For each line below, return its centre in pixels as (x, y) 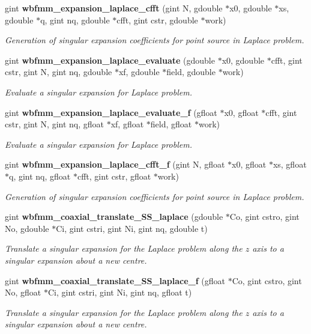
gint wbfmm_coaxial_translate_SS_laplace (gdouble (114, 217)
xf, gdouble (139, 72)
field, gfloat (171, 124)
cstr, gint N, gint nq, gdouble (59, 72)
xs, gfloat (290, 164)
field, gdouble (191, 72)
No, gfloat (23, 292)
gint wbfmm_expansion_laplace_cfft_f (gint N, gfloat (115, 164)
